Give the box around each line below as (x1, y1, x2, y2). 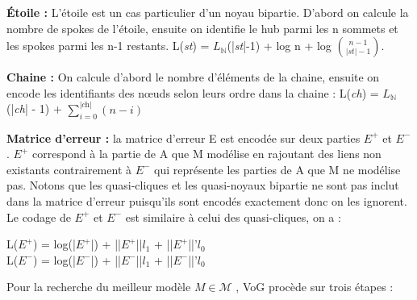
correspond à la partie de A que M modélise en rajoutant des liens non (31, 145, 382, 162)
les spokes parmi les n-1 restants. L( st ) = (6, 37, 210, 54)
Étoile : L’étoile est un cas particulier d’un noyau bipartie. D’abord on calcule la (6, 4, 409, 20)
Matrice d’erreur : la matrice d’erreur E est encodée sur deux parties (6, 129, 361, 146)
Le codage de (6, 208, 71, 225)
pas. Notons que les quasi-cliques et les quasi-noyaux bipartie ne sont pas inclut (6, 177, 399, 194)
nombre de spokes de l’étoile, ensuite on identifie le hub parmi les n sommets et (6, 19, 398, 36)
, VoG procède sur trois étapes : (236, 278, 394, 295)
